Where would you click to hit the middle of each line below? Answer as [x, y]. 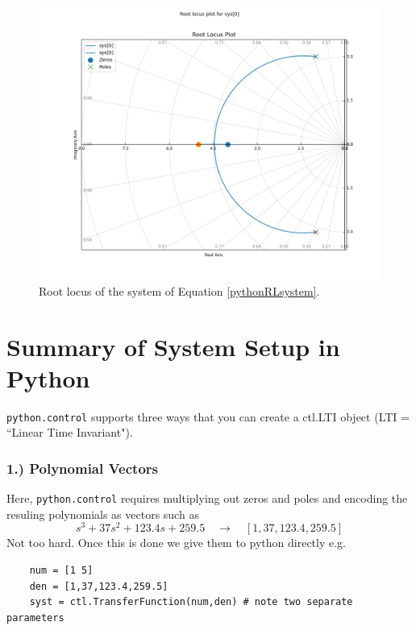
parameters [35, 618]
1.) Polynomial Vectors [83, 468]
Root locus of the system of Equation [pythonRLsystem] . [179, 290]
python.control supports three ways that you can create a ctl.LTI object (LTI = [208, 416]
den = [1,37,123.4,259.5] [99, 586]
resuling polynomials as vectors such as [103, 514]
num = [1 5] [61, 571]
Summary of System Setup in [173, 346]
